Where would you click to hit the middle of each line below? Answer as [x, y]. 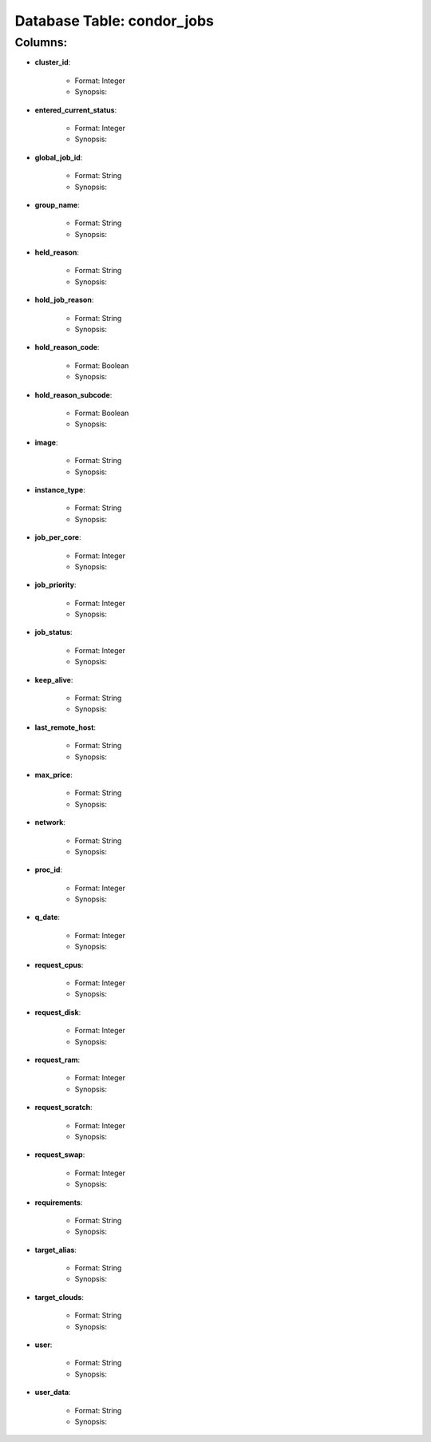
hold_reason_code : [67, 347]
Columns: [41, 42]
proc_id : [49, 870]
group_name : [57, 204]
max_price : [54, 774]
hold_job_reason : [64, 300]
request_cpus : [59, 965]
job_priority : [55, 585]
